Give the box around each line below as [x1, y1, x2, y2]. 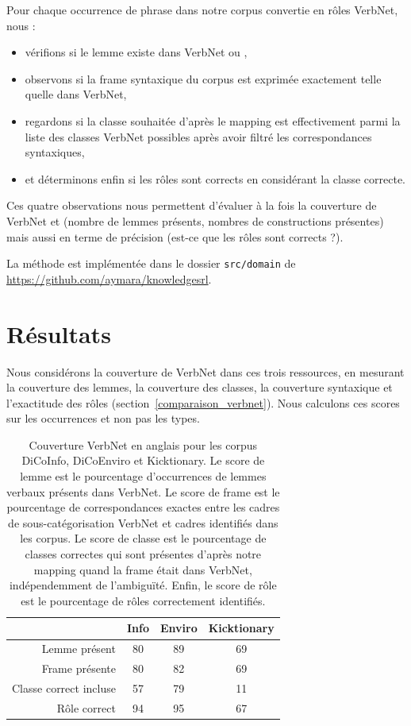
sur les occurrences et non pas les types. [6, 410, 200, 427]
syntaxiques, [25, 144, 85, 160]
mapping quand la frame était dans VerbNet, [33, 561, 252, 577]
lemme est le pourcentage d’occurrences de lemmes [20, 468, 267, 485]
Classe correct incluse [12, 679, 116, 696]
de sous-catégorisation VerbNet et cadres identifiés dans [8, 514, 278, 531]
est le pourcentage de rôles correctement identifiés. [21, 592, 266, 608]
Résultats [6, 317, 111, 349]
